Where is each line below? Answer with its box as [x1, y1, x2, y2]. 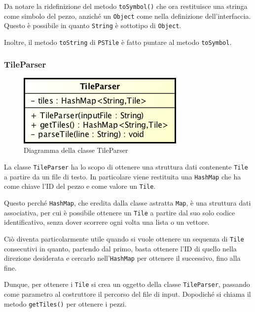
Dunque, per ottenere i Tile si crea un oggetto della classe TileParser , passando [4, 279, 250, 289]
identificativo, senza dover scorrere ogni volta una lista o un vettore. [4, 217, 210, 227]
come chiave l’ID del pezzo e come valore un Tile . [4, 181, 156, 191]
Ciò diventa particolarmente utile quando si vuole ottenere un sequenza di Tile [4, 233, 244, 243]
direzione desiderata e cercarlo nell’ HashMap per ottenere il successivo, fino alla [4, 253, 241, 263]
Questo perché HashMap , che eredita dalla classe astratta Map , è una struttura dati [4, 198, 251, 208]
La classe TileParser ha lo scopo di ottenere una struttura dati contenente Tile [4, 162, 248, 172]
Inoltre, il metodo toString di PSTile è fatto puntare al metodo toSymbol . [4, 36, 232, 47]
